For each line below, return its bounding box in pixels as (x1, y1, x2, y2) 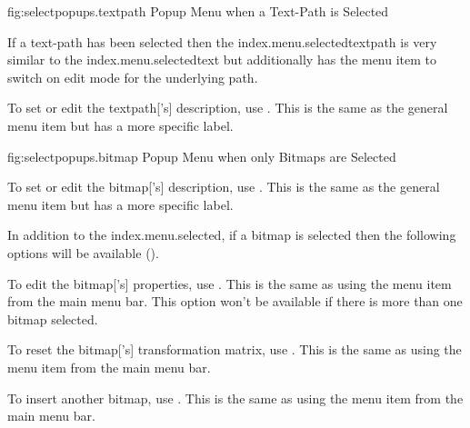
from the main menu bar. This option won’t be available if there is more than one (7, 292, 463, 311)
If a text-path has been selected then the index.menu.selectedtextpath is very (7, 32, 437, 51)
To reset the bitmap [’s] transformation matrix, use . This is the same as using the (7, 340, 462, 359)
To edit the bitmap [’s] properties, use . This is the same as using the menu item (7, 274, 452, 293)
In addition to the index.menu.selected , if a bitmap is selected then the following (7, 225, 456, 244)
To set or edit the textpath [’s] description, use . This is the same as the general (7, 98, 448, 117)
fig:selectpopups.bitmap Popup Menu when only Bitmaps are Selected (7, 146, 396, 165)
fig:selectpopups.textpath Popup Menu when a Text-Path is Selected (7, 2, 389, 20)
